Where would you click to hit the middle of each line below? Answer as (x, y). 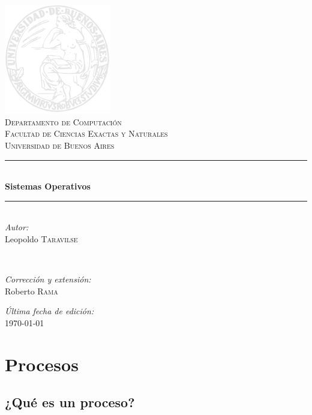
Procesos (42, 364)
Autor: (17, 227)
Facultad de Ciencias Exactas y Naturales (86, 133)
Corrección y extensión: (48, 279)
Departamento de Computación (63, 121)
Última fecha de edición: (49, 311)
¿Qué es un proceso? (70, 402)
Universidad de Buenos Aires (60, 145)
